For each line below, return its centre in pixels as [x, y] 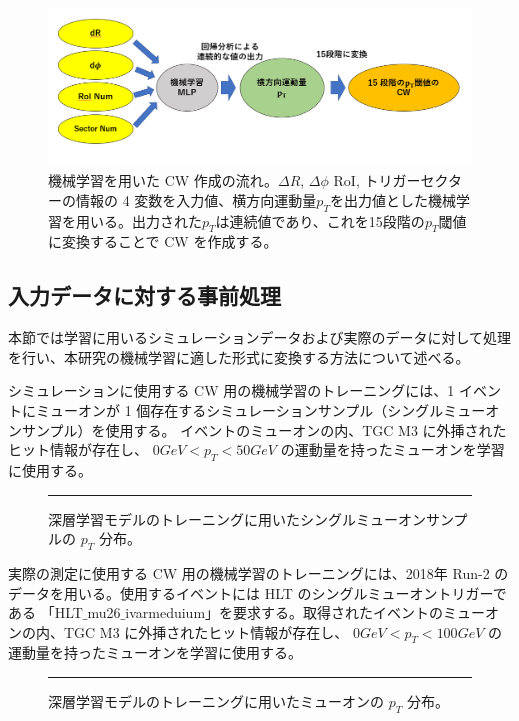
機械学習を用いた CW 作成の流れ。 [163, 180]
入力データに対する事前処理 [144, 295]
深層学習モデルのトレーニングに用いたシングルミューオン [237, 518]
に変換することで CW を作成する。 [163, 241]
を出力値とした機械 [392, 199]
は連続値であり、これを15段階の [320, 220]
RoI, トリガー [377, 180]
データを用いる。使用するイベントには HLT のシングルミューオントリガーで [257, 592]
